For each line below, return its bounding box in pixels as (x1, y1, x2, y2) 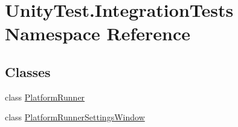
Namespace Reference (5, 21, 190, 46)
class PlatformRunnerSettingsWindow (5, 111, 145, 123)
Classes (5, 62, 51, 81)
